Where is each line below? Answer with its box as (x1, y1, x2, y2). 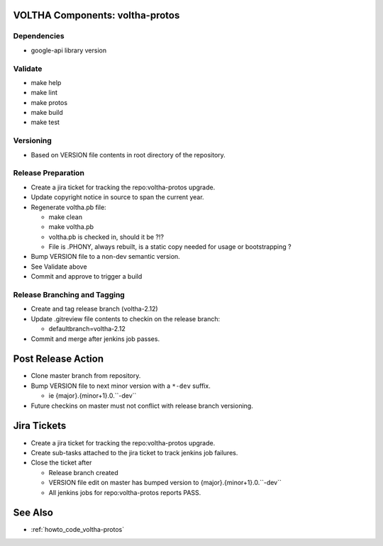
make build (30, 108, 63, 117)
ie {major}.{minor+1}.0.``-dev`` (48, 391, 137, 400)
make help (30, 78, 62, 87)
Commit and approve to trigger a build (30, 272, 143, 281)
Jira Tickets (13, 420, 67, 432)
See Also (13, 507, 53, 519)
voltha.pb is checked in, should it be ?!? (48, 233, 165, 241)
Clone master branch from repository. (30, 372, 141, 380)
